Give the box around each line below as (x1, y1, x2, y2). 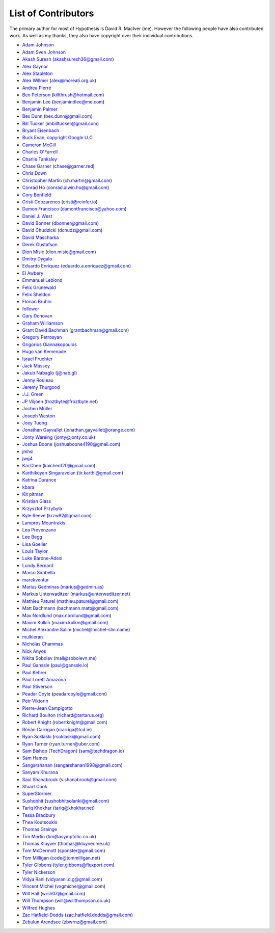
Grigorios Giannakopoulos (22, 341, 77, 348)
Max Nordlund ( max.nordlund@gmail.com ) (22, 612, 112, 619)
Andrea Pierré (22, 85, 51, 91)
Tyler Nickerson (22, 869, 56, 875)
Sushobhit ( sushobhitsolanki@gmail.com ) (22, 797, 109, 804)
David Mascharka (22, 234, 59, 241)
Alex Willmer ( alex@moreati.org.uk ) (22, 77, 97, 84)
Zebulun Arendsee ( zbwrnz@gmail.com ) (22, 919, 107, 925)
